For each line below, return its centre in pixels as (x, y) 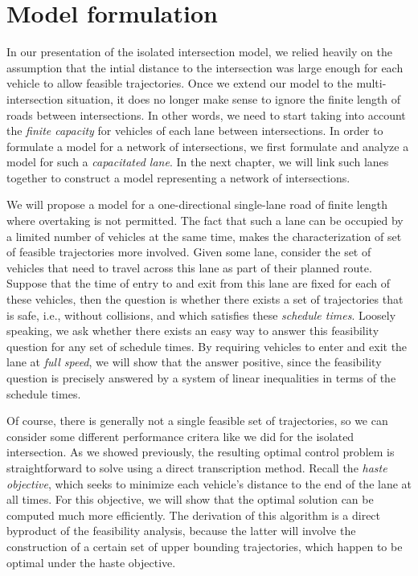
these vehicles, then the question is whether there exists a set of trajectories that (205, 299)
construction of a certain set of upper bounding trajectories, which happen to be (205, 546)
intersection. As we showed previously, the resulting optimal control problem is (201, 452)
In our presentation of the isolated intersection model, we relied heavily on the (199, 52)
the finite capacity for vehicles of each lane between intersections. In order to (195, 131)
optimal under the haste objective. (91, 562)
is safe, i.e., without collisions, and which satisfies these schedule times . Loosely (201, 315)
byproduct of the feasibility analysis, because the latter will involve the (181, 531)
